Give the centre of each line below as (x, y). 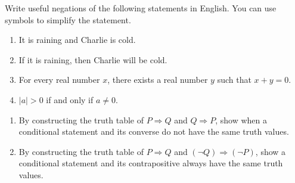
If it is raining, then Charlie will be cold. (93, 59)
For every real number (59, 80)
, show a (271, 151)
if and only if (70, 99)
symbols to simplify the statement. (68, 19)
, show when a (241, 120)
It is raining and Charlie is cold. (77, 40)
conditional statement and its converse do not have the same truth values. (154, 131)
